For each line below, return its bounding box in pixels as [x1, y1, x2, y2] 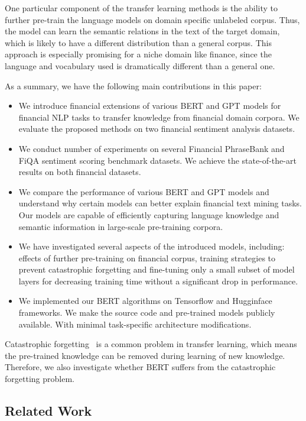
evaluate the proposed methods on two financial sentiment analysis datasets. [18, 122, 295, 135]
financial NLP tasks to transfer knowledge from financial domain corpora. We [18, 111, 300, 123]
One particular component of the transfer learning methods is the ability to [5, 2, 278, 14]
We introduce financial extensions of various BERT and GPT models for [18, 99, 281, 112]
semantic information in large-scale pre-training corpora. [18, 220, 223, 232]
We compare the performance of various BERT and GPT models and [18, 185, 269, 197]
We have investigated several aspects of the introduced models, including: [18, 240, 285, 252]
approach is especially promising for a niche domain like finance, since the [5, 48, 272, 60]
